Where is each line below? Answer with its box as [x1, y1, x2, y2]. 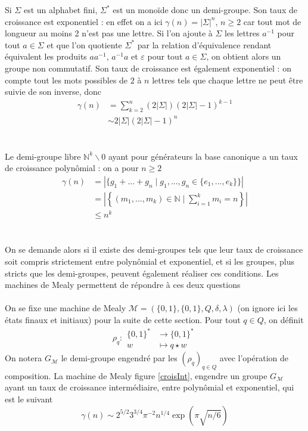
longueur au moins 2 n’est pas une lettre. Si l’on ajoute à [5, 27, 213, 39]
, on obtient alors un [206, 50, 281, 63]
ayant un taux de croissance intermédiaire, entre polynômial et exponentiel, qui [5, 381, 294, 393]
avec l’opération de [219, 352, 289, 364]
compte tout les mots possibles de [5, 73, 128, 86]
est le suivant [5, 393, 53, 405]
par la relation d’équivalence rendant [137, 38, 272, 51]
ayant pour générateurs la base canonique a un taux [108, 150, 298, 162]
